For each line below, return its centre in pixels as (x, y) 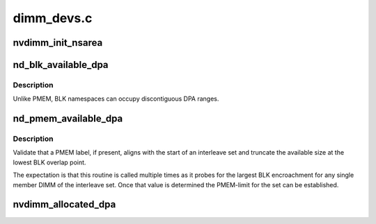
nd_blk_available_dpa (61, 65)
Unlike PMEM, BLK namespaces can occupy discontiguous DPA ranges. (116, 99)
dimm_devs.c (53, 18)
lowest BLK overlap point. (49, 162)
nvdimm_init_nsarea (58, 43)
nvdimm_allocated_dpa (64, 205)
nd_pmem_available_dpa (68, 119)
